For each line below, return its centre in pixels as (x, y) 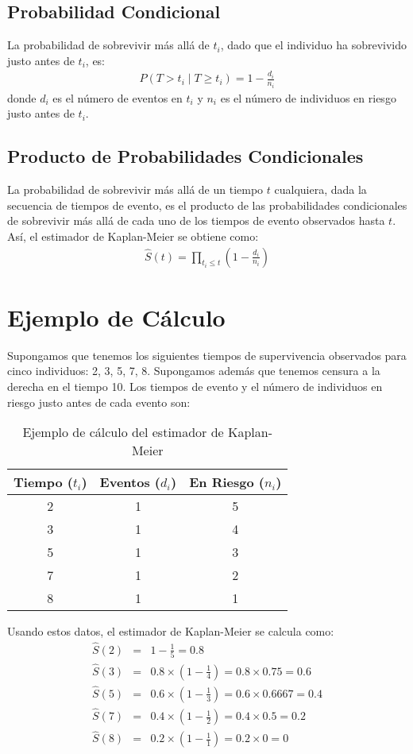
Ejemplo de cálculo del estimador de (123, 432)
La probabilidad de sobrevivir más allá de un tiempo (135, 189)
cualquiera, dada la (320, 189)
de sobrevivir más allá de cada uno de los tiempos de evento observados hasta (196, 220)
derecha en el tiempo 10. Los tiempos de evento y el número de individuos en (195, 386)
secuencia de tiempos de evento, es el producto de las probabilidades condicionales (207, 205)
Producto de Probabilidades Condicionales (185, 156)
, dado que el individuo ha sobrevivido (314, 45)
